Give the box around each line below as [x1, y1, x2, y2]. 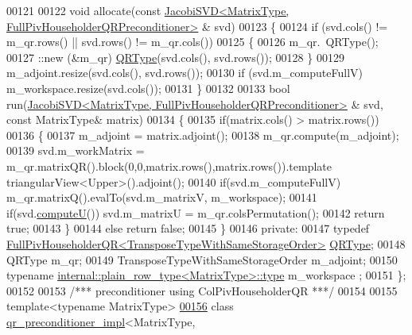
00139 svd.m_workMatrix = [6, 142, 145, 159]
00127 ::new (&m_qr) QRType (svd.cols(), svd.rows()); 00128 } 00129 [6, 48, 344, 65]
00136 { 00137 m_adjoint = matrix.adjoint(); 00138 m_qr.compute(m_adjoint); [6, 126, 399, 143]
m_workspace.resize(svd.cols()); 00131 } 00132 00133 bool [6, 79, 290, 96]
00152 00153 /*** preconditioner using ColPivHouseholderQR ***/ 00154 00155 [6, 282, 398, 298]
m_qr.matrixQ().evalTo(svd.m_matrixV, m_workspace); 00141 [6, 189, 317, 206]
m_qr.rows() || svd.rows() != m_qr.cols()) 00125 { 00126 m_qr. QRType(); [6, 33, 379, 50]
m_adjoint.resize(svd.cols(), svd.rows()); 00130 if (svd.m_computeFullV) [6, 64, 363, 81]
